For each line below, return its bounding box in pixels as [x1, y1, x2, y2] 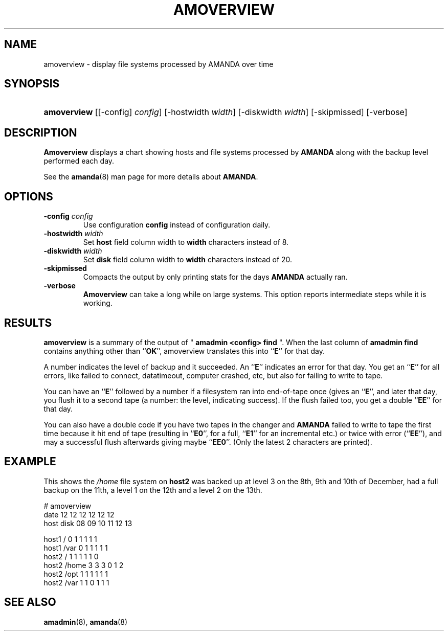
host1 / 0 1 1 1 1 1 [43, 534, 97, 543]
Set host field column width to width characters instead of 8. [83, 238, 289, 247]
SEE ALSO [4, 596, 56, 609]
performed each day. [43, 156, 115, 166]
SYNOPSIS [4, 77, 60, 90]
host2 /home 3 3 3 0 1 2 [43, 560, 124, 570]
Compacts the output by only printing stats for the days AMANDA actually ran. [83, 273, 348, 282]
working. [83, 299, 113, 308]
